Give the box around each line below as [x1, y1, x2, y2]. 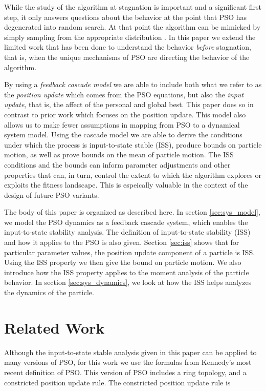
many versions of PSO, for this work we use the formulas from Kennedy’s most [4, 357, 252, 367]
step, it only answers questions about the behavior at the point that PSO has [4, 11, 247, 22]
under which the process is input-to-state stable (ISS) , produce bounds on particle [4, 139, 262, 150]
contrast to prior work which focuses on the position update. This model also [4, 109, 246, 119]
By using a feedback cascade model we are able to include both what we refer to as [4, 79, 262, 90]
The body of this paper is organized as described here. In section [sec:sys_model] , [4, 207, 260, 217]
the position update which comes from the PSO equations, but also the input [4, 89, 244, 99]
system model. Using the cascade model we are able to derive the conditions [4, 129, 242, 140]
